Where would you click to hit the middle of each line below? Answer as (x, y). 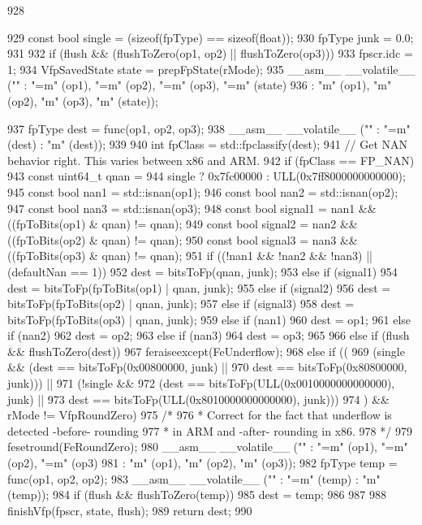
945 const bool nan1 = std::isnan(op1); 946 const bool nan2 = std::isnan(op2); (203, 191)
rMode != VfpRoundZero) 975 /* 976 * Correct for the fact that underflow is (200, 415)
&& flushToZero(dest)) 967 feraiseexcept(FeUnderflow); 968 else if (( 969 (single (206, 351)
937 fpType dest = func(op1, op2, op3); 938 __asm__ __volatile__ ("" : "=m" (209, 128)
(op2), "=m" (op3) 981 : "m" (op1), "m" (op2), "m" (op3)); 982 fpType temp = (202, 463)
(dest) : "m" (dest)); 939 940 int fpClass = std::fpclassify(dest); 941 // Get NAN (207, 144)
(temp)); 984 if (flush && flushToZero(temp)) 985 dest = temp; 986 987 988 (197, 495)
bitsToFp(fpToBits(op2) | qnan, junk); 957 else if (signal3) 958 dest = (181, 304)
